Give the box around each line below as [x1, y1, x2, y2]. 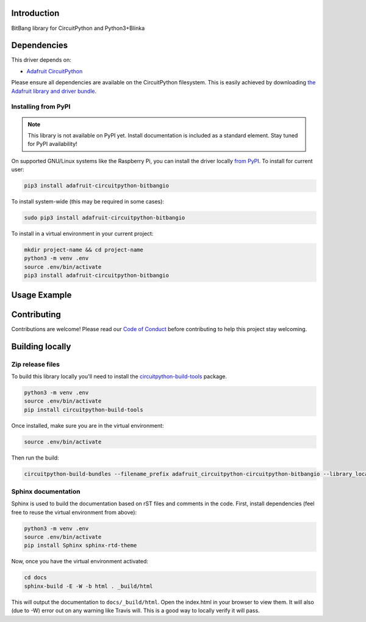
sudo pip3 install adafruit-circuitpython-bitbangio [24, 214, 185, 221]
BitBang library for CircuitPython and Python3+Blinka [11, 24, 145, 32]
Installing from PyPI [11, 103, 71, 111]
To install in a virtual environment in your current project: [11, 230, 154, 238]
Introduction [11, 8, 60, 18]
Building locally [11, 341, 71, 351]
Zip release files [11, 360, 60, 368]
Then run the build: [11, 454, 59, 461]
